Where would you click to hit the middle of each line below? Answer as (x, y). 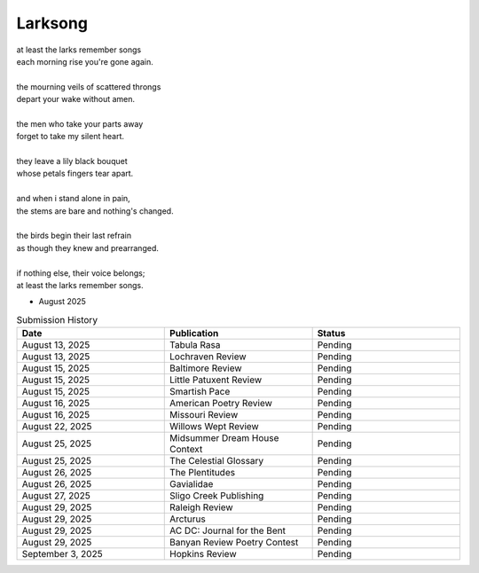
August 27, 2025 (56, 496)
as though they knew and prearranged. (87, 247)
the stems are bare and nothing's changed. (95, 211)
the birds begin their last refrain (74, 236)
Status (331, 334)
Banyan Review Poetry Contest (234, 543)
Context (186, 450)
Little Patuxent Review (216, 380)
